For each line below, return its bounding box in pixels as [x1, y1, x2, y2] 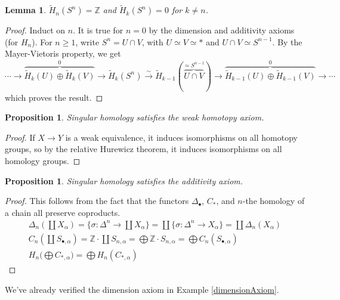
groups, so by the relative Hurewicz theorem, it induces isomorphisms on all [5, 143, 282, 155]
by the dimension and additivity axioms [149, 24, 295, 36]
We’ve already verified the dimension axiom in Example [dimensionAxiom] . [5, 283, 279, 295]
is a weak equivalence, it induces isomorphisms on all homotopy [65, 131, 298, 143]
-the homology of [242, 194, 305, 207]
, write [75, 35, 100, 48]
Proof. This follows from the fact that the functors [5, 194, 189, 207]
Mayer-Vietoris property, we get [5, 47, 121, 60]
